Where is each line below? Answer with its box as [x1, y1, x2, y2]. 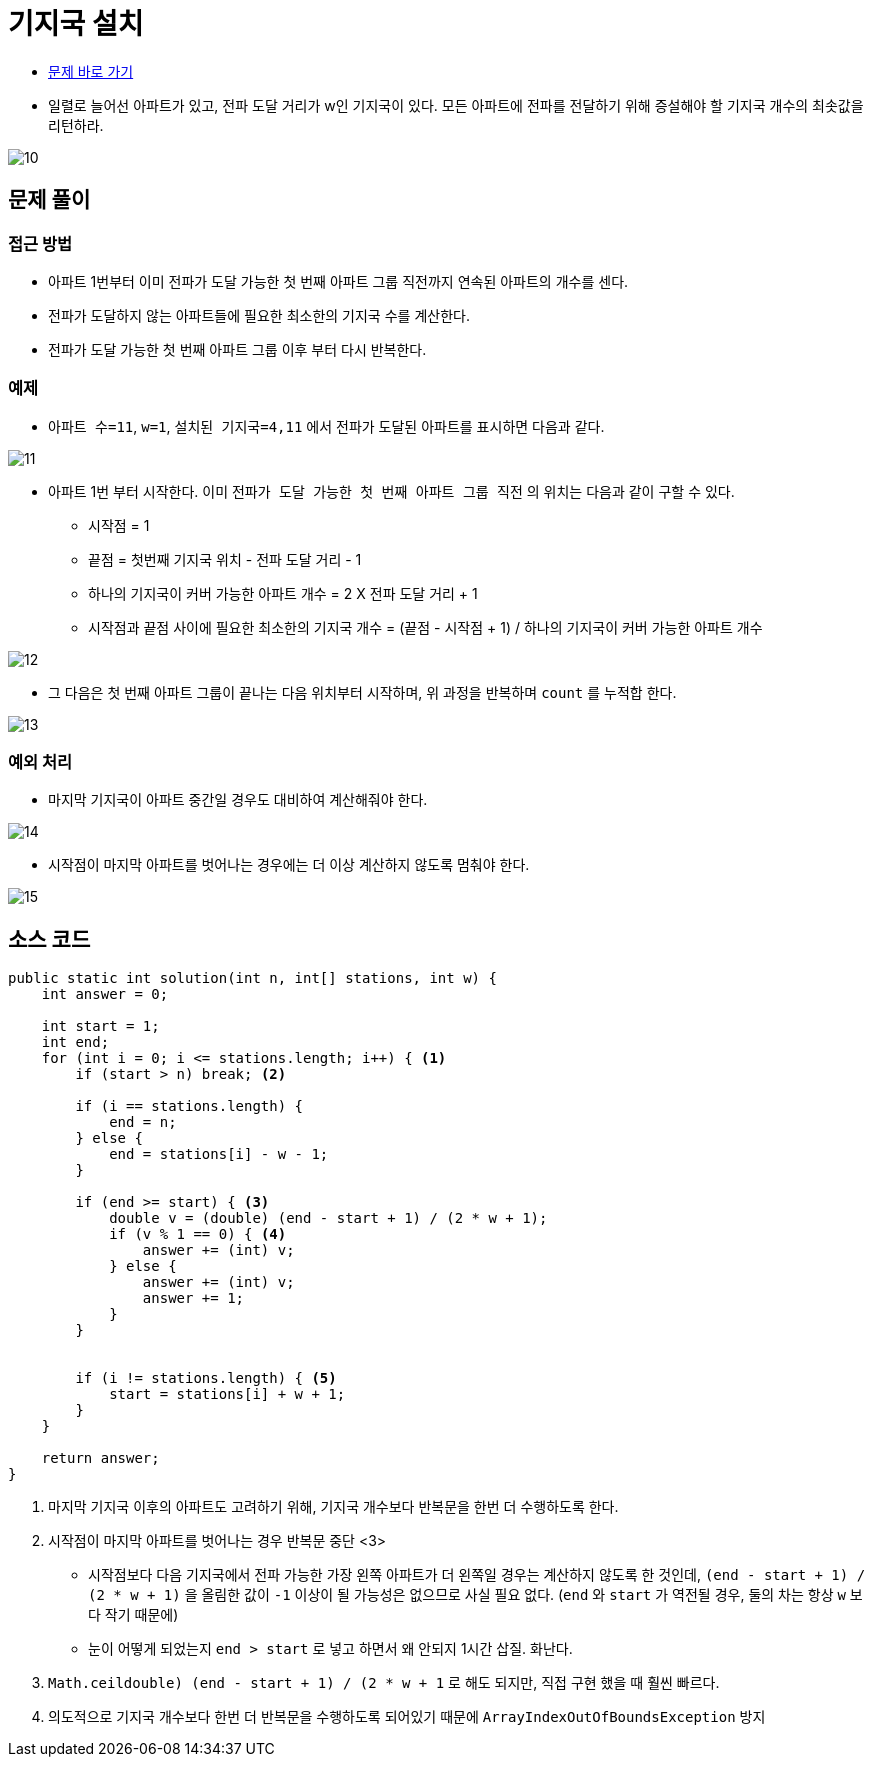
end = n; [109, 1114, 177, 1131]
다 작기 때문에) [88, 1606, 179, 1624]
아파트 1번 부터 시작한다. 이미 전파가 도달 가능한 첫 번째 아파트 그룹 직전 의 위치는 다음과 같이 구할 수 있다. [48, 482, 735, 500]
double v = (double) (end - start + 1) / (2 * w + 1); [109, 1210, 548, 1227]
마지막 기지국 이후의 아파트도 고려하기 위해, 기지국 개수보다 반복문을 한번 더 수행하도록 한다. [48, 1498, 619, 1516]
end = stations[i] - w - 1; [109, 1146, 329, 1163]
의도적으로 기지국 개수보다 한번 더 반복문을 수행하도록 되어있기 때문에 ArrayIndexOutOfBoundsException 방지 [48, 1708, 766, 1726]
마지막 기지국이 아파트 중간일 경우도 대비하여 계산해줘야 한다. [48, 791, 428, 809]
